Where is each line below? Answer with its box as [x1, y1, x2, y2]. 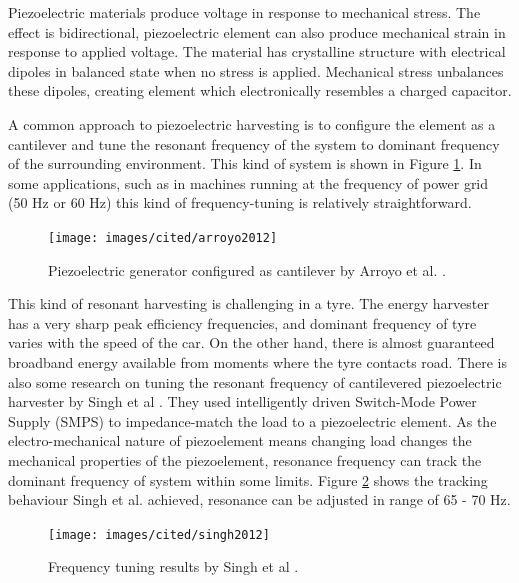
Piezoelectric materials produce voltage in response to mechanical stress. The [8, 2, 481, 22]
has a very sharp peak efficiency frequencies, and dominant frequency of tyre [8, 312, 477, 333]
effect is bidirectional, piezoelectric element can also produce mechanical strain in [8, 21, 506, 42]
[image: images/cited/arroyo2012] [48, 230, 278, 245]
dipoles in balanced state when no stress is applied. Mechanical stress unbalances [8, 60, 504, 81]
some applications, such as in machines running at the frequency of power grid [8, 172, 489, 193]
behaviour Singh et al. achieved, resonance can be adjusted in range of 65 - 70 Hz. [8, 489, 511, 510]
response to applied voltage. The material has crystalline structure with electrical [8, 41, 506, 62]
